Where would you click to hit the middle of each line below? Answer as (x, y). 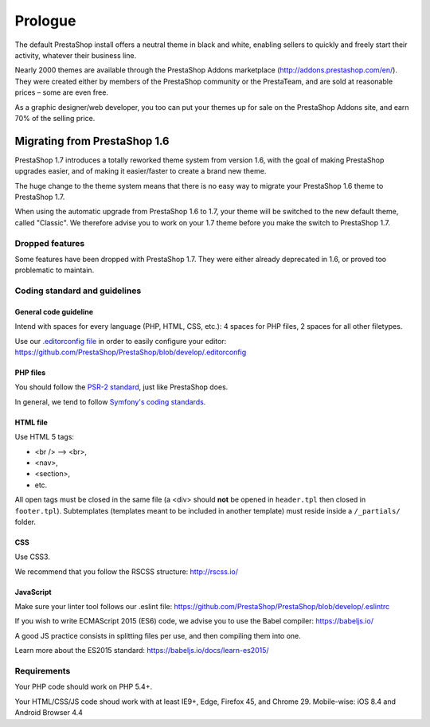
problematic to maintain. (55, 270)
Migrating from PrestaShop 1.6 (92, 141)
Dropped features (50, 243)
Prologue (45, 21)
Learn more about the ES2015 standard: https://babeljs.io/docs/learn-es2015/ (142, 651)
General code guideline (54, 311)
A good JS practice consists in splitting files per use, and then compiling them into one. (158, 635)
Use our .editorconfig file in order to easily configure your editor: (121, 341)
